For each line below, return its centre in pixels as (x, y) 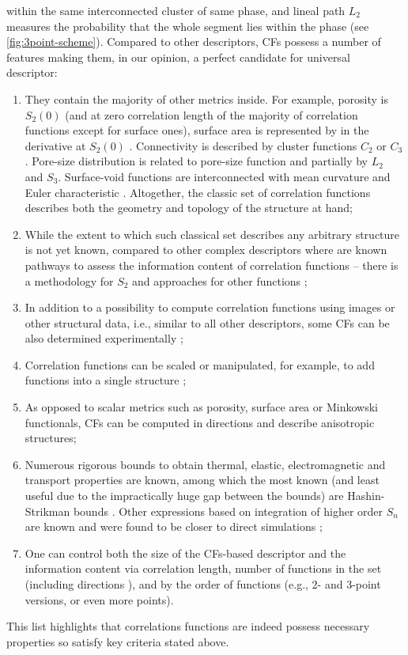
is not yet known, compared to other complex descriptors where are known (206, 250)
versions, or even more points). (99, 599)
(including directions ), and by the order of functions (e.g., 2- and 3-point (203, 584)
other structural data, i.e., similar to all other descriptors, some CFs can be (207, 322)
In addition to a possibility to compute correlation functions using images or (210, 307)
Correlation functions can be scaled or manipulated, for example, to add (200, 364)
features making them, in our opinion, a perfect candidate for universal (178, 57)
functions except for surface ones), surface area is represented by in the (197, 130)
